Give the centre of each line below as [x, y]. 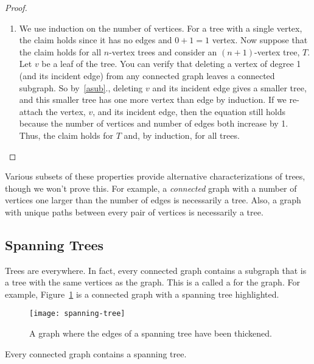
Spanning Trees [54, 244]
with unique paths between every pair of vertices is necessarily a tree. [134, 212]
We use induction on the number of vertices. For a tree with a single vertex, [161, 28]
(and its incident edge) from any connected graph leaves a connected [147, 75]
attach [31, 111]
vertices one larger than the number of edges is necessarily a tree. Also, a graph [153, 200]
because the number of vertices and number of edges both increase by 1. [154, 123]
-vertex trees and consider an [163, 51]
